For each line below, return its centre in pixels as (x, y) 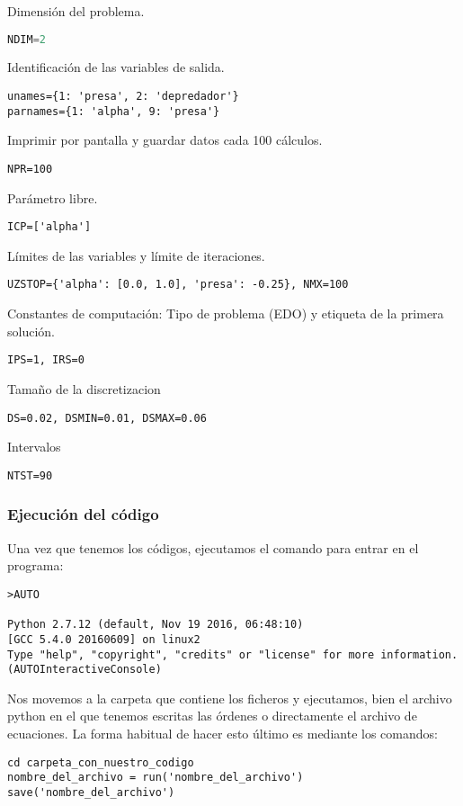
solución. (31, 331)
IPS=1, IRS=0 (46, 360)
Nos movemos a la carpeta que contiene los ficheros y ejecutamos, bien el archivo (230, 698)
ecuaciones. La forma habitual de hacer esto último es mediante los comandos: (223, 733)
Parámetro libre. (53, 197)
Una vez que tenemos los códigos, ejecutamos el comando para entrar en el (213, 547)
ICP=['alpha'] (49, 227)
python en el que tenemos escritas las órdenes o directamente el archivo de (212, 716)
